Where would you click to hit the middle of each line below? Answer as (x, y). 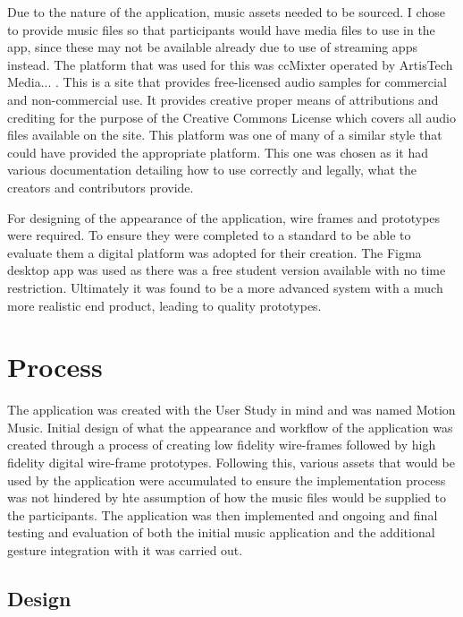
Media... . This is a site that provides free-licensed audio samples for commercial (227, 82)
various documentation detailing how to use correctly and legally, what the (212, 170)
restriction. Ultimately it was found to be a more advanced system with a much (225, 287)
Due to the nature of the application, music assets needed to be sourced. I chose (226, 12)
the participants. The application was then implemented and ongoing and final (223, 514)
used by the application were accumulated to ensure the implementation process (227, 480)
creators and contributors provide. (101, 187)
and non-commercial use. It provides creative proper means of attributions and (223, 99)
